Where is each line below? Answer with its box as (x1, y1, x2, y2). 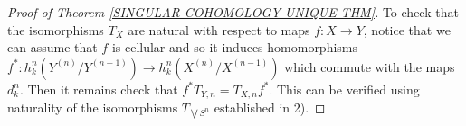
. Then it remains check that (19, 79, 178, 98)
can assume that (7, 38, 98, 57)
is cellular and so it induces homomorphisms (111, 38, 358, 57)
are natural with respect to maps (128, 20, 310, 39)
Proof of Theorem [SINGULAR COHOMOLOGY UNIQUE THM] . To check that (7, 3, 459, 21)
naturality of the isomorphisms (7, 98, 178, 117)
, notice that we (363, 20, 451, 39)
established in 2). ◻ (214, 98, 326, 117)
